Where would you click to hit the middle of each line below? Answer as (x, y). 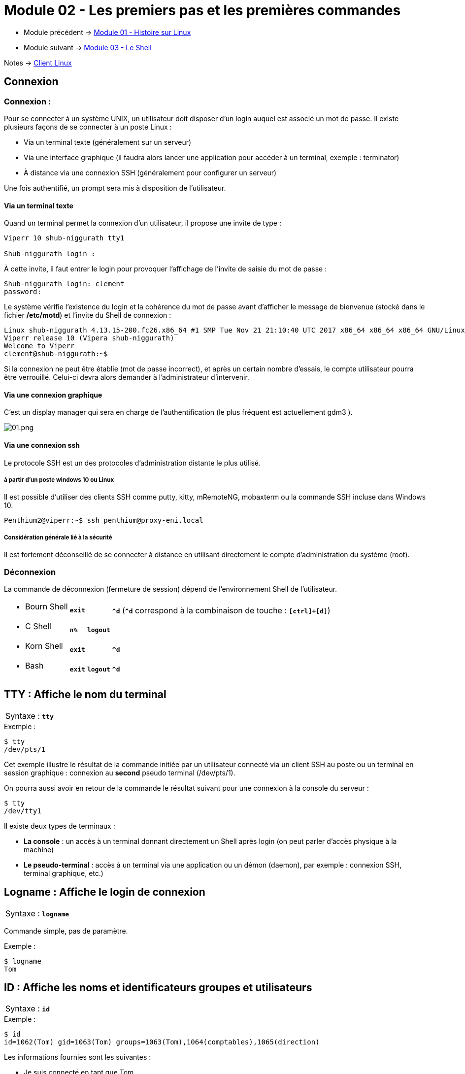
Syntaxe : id (28, 1009)
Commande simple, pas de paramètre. (66, 931)
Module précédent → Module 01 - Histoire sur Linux (107, 32)
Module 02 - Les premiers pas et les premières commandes (202, 10)
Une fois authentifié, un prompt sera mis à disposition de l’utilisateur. (115, 188)
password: (23, 292)
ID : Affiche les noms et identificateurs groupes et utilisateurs (158, 988)
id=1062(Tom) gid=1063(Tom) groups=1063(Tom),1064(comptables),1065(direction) (162, 1042)
